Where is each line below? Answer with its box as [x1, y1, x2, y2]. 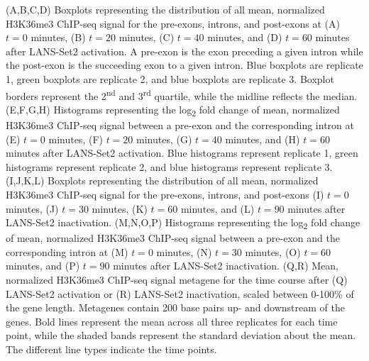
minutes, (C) [119, 30, 175, 45]
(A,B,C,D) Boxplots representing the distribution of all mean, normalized [6, 2, 325, 16]
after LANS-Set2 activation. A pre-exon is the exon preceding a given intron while [6, 43, 363, 58]
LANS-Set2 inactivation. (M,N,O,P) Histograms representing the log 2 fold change [6, 215, 360, 231]
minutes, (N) [156, 244, 212, 259]
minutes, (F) [48, 131, 103, 146]
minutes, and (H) [225, 131, 300, 146]
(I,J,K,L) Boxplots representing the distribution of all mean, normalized [6, 173, 319, 188]
